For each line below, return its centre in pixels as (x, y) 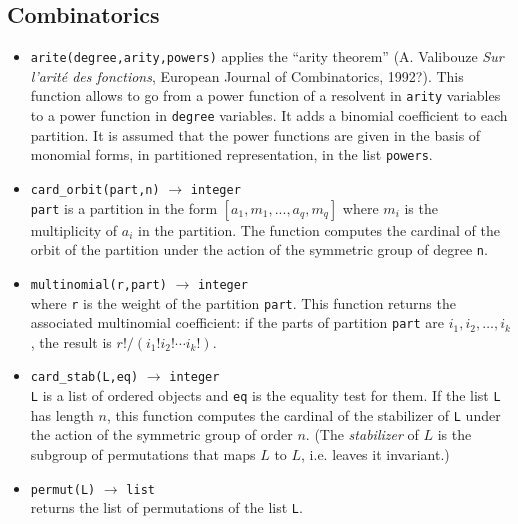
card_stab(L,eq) (84, 377)
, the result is (71, 341)
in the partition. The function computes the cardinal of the (319, 229)
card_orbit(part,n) (95, 190)
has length (62, 414)
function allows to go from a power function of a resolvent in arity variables (265, 95)
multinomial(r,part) (98, 284)
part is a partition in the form (124, 207)
